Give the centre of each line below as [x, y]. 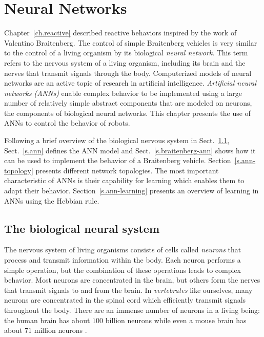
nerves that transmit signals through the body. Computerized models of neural [128, 73]
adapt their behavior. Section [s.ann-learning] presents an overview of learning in [131, 191]
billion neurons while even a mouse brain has [176, 320]
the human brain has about [47, 320]
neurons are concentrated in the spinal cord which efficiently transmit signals [125, 300]
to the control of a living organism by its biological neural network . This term [126, 53]
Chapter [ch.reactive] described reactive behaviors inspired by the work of [120, 33]
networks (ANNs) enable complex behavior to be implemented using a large [123, 93]
